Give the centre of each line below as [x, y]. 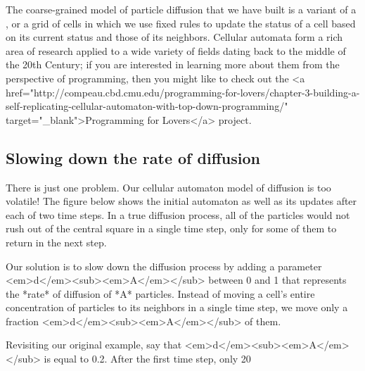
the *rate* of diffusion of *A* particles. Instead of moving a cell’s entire [160, 293]
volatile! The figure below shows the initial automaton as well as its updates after [181, 201]
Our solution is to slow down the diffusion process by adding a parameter [164, 266]
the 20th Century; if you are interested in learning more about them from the [173, 64]
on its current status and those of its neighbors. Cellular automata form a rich [174, 37]
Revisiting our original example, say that [94, 345]
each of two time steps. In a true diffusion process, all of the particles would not [178, 214]
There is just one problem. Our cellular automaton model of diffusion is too [168, 187]
